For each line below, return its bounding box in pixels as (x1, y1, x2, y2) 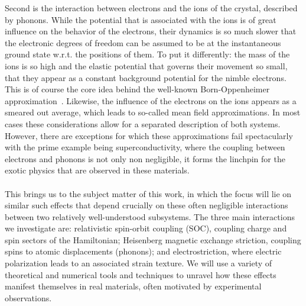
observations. (5, 291, 52, 304)
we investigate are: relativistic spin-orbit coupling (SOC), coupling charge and (5, 222, 287, 234)
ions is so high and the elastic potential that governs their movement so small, (5, 59, 288, 72)
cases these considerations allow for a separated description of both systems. (5, 117, 281, 130)
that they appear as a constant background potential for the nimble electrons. (5, 71, 287, 83)
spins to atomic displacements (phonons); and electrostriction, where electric (5, 245, 282, 257)
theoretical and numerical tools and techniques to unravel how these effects (5, 268, 276, 281)
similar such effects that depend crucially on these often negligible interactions (5, 199, 288, 211)
